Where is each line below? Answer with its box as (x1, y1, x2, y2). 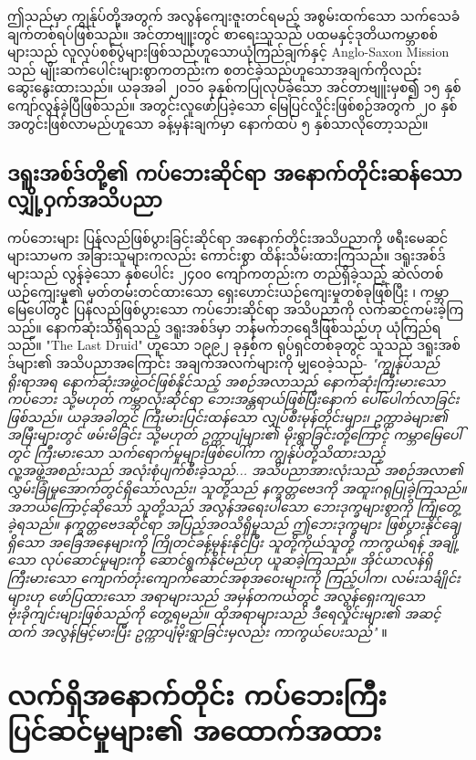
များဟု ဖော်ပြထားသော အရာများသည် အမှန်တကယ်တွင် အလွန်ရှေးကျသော (7, 586, 425, 605)
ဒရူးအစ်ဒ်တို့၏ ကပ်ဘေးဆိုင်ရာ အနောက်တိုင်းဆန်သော (7, 158, 462, 186)
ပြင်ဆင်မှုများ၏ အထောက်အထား (7, 711, 382, 748)
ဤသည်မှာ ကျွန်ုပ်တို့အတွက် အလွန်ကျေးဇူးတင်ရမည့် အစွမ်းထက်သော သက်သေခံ (7, 6, 460, 25)
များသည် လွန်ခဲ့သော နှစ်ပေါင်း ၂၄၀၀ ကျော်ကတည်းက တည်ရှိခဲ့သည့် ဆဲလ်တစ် (7, 263, 444, 282)
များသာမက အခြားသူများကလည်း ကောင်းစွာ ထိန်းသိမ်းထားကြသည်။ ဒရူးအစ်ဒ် (7, 246, 446, 265)
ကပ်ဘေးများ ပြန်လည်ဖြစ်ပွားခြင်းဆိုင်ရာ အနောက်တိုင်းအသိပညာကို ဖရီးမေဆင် (7, 227, 449, 247)
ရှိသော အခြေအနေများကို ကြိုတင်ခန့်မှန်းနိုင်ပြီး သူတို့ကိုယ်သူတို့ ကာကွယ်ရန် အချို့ (7, 532, 460, 551)
